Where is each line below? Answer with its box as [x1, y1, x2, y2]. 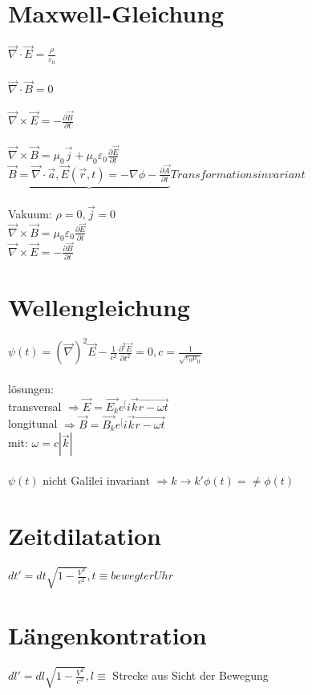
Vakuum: [8, 205, 52, 222]
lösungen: [8, 380, 54, 397]
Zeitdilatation [8, 518, 161, 551]
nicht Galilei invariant [43, 471, 150, 488]
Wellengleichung [8, 291, 190, 323]
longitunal [8, 415, 58, 432]
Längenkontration [8, 619, 207, 652]
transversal [8, 397, 62, 414]
